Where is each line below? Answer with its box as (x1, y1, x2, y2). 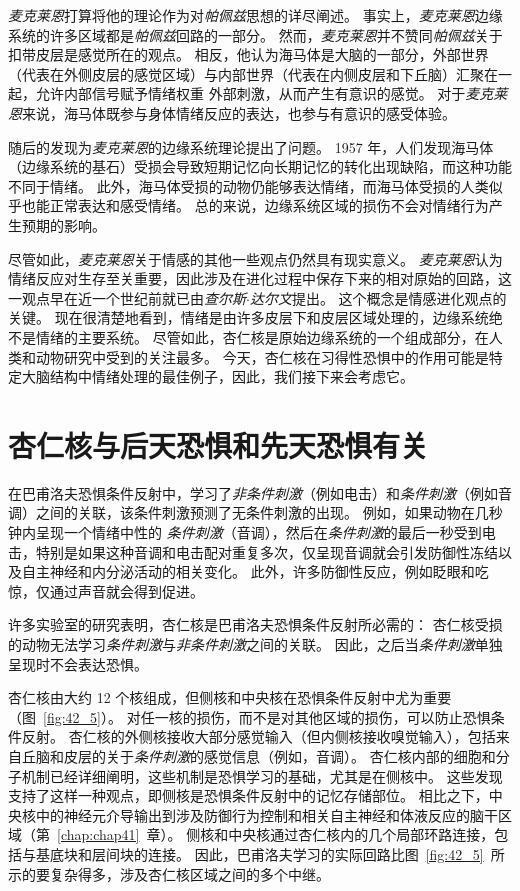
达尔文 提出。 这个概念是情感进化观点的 (249, 287, 507, 308)
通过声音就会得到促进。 (49, 580, 204, 601)
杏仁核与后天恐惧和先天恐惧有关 (8, 424, 429, 465)
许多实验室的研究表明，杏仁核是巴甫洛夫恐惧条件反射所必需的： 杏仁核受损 (8, 614, 503, 635)
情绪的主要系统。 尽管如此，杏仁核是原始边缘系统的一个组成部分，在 (35, 326, 489, 347)
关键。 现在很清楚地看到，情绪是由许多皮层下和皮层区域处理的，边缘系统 (8, 307, 489, 328)
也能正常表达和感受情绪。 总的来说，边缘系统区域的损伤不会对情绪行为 (21, 195, 489, 216)
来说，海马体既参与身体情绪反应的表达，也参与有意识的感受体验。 (22, 102, 456, 123)
